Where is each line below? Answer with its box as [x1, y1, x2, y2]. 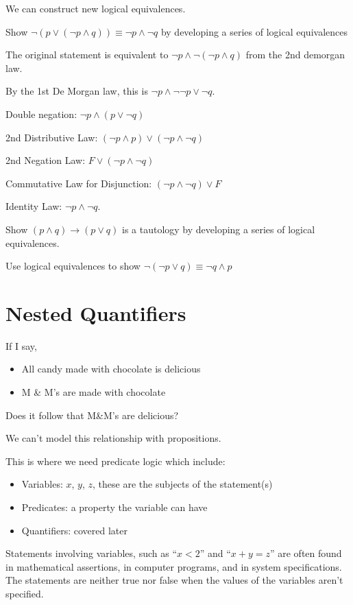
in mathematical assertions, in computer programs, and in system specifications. [5, 559, 342, 573]
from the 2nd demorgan [245, 47, 345, 62]
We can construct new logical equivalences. [5, 1, 186, 15]
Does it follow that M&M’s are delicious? [5, 407, 179, 422]
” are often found [269, 546, 342, 560]
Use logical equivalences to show [5, 259, 141, 273]
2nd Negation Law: [5, 153, 86, 167]
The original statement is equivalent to [5, 47, 169, 62]
